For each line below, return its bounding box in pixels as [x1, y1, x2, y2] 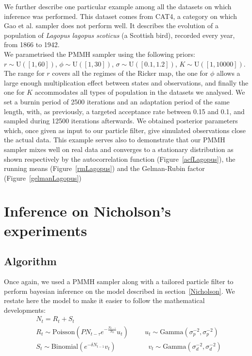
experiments [4, 220, 87, 240]
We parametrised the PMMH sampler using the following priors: [4, 49, 195, 59]
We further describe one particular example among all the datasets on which [4, 1, 232, 11]
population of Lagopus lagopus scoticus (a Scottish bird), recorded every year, [4, 30, 235, 40]
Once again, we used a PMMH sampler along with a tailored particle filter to [4, 276, 234, 287]
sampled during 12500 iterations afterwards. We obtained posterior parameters [4, 116, 238, 126]
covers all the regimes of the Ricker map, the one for [52, 68, 208, 78]
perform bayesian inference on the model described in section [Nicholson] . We [4, 286, 235, 296]
